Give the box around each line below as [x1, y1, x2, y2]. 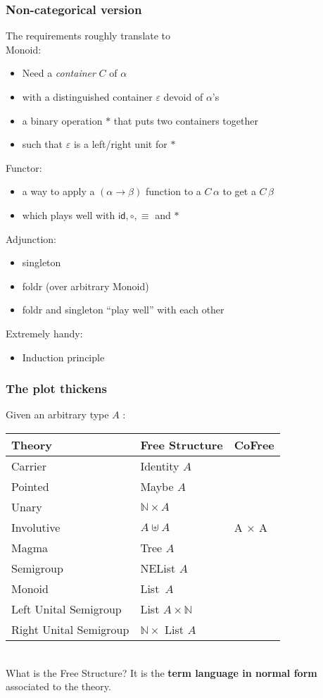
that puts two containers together [113, 113, 258, 127]
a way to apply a [22, 184, 95, 199]
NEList [140, 559, 176, 576]
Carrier [11, 457, 46, 474]
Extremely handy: [6, 325, 83, 340]
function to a [145, 184, 201, 199]
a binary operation [22, 113, 103, 127]
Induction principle [22, 349, 105, 364]
